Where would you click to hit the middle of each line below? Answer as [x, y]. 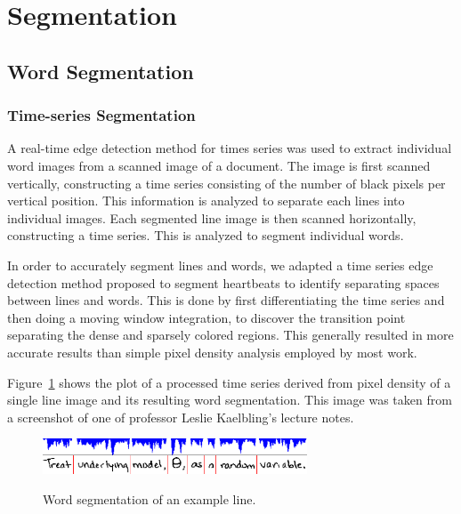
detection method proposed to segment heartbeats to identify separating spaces [223, 282]
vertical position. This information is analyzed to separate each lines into [206, 201]
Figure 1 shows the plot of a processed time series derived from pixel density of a [229, 382]
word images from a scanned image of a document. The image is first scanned [219, 165]
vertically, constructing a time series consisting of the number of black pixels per [226, 183]
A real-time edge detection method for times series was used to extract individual [230, 148]
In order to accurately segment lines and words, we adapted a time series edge [220, 265]
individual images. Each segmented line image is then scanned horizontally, [212, 217]
